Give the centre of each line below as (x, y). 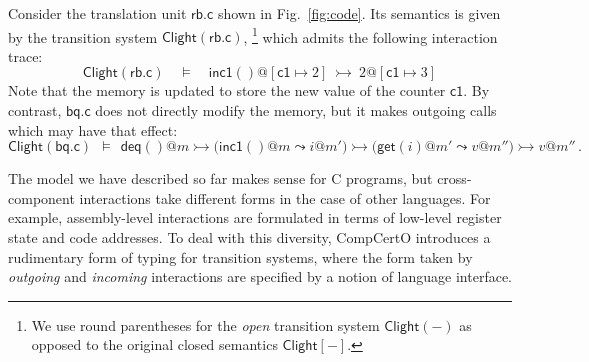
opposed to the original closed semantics (154, 344)
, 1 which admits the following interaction (370, 35)
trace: (25, 55)
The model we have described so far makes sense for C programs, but (220, 178)
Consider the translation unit (97, 13)
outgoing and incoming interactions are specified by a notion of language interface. (260, 276)
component (41, 197)
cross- (454, 178)
